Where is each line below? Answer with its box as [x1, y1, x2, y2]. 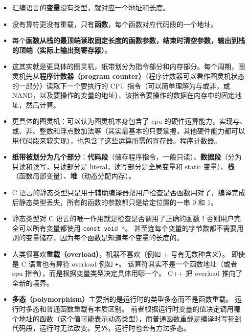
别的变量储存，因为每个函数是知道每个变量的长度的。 [12, 232, 183, 243]
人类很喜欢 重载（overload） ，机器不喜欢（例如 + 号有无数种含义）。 [12, 248, 229, 259]
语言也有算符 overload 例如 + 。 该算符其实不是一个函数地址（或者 [28, 258, 238, 269]
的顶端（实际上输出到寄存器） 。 [12, 45, 112, 55]
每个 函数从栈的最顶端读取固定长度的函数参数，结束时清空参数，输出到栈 [12, 35, 245, 45]
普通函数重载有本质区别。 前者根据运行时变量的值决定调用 [46, 303, 234, 314]
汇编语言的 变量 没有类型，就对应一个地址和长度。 [12, 2, 170, 12]
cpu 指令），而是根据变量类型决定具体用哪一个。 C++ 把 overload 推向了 [12, 268, 243, 278]
